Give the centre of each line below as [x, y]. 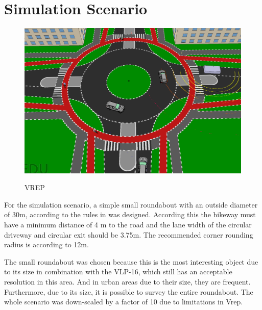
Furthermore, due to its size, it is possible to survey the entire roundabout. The [129, 291]
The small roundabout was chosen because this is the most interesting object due [131, 261]
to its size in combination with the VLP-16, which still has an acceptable [118, 272]
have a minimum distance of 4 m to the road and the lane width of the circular [128, 224]
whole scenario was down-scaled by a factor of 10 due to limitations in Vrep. [124, 302]
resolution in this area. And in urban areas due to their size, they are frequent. [127, 281]
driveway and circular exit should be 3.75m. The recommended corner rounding [129, 234]
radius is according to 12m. [46, 244]
